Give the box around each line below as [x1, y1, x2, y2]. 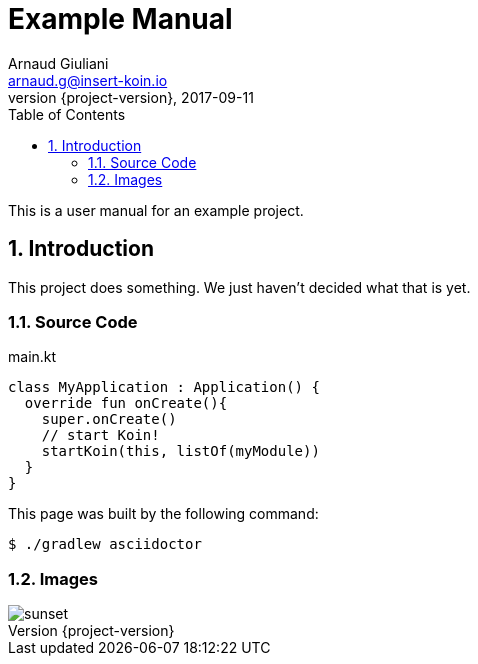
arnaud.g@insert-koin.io [8, 71, 168, 89]
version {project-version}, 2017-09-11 [8, 88, 254, 106]
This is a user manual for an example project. [8, 201, 304, 219]
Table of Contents [8, 105, 126, 123]
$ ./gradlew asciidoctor [8, 536, 202, 553]
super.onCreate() [41, 411, 177, 428]
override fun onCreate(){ [24, 395, 228, 412]
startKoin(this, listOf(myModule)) [41, 443, 320, 460]
